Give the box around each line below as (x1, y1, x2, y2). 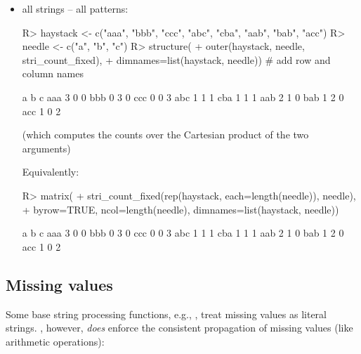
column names (22, 66, 84, 81)
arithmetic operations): (6, 334, 105, 348)
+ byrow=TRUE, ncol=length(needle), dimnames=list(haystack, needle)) (22, 202, 339, 216)
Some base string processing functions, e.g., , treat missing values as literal (6, 306, 327, 321)
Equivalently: (22, 164, 79, 179)
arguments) (22, 140, 71, 155)
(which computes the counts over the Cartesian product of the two (22, 127, 309, 142)
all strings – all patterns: (22, 1, 129, 15)
